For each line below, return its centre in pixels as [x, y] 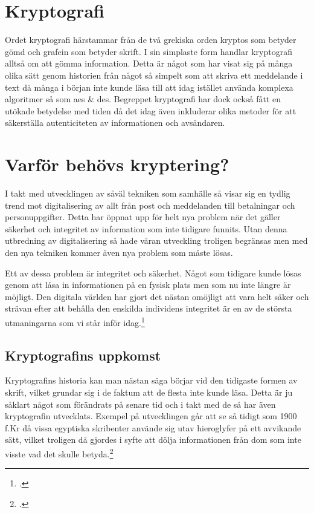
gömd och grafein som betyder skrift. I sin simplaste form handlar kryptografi [149, 51]
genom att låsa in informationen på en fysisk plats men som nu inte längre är [148, 285]
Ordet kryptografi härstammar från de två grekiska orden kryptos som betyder [151, 40]
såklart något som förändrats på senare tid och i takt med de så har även [140, 404]
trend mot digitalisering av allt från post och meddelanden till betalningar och [150, 205]
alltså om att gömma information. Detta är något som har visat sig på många [149, 63]
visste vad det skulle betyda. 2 [59, 453]
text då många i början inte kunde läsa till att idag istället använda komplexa [149, 87]
